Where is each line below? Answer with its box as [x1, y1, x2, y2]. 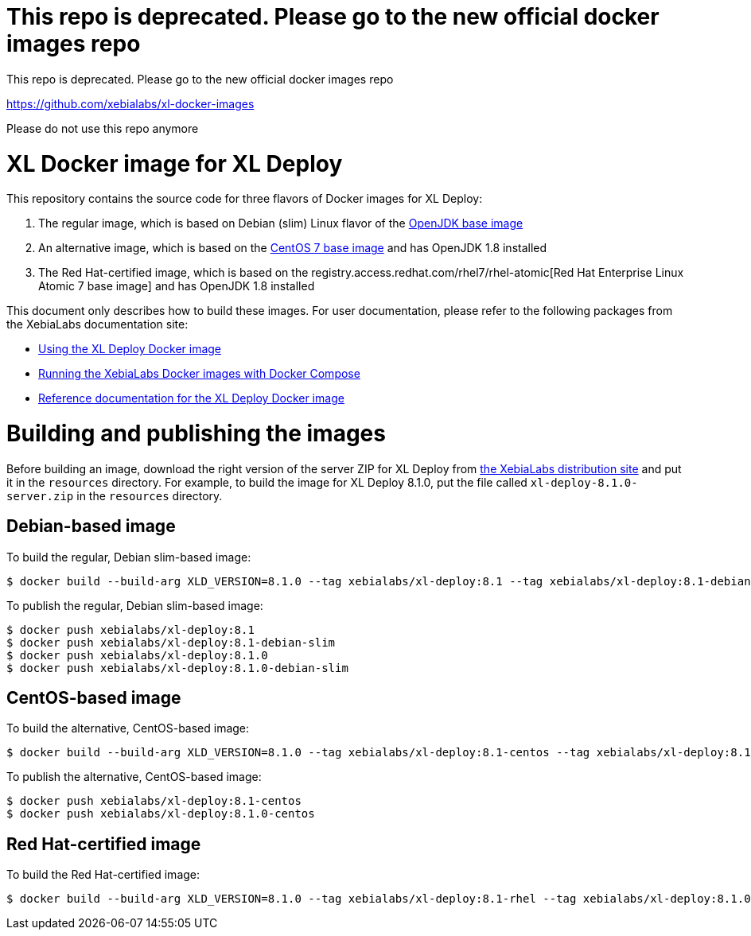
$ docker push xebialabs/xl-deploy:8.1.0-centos [6, 807, 315, 821]
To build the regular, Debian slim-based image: [6, 550, 251, 564]
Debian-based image [6, 516, 176, 537]
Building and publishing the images [6, 420, 386, 447]
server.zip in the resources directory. [6, 488, 223, 503]
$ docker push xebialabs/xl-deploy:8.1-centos [6, 794, 302, 808]
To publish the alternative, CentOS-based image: [6, 770, 262, 784]
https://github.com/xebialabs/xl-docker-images [6, 96, 255, 111]
